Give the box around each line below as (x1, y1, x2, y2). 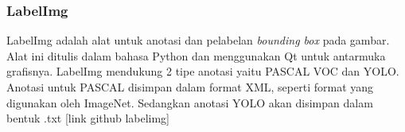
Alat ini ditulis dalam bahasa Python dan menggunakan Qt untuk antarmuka (6, 47, 386, 64)
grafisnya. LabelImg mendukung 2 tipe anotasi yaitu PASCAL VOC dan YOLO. (6, 63, 399, 80)
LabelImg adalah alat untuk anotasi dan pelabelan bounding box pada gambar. (6, 32, 390, 49)
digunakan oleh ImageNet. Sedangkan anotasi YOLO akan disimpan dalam (6, 94, 373, 111)
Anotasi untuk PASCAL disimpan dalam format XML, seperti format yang (6, 79, 374, 95)
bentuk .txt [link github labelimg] (6, 110, 170, 126)
